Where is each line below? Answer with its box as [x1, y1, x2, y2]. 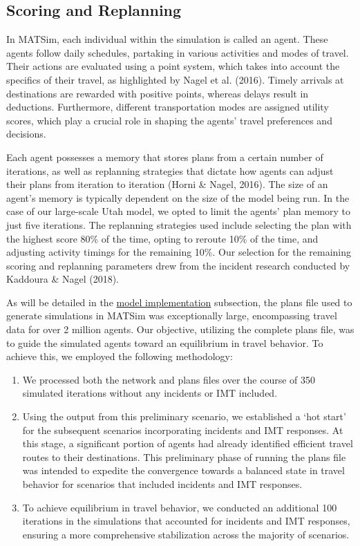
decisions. [6, 126, 46, 141]
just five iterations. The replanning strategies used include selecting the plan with [6, 217, 352, 232]
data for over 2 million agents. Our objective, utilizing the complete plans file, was [6, 322, 354, 337]
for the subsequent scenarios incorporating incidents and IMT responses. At [22, 422, 343, 437]
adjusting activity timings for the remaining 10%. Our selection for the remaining [6, 245, 352, 259]
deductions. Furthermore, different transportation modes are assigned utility [6, 100, 329, 114]
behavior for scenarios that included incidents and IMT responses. [22, 477, 303, 491]
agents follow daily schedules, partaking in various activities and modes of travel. [6, 45, 349, 59]
